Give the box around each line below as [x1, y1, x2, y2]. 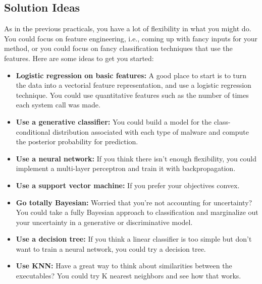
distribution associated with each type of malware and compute [53, 126, 249, 137]
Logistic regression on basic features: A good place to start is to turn [16, 70, 247, 80]
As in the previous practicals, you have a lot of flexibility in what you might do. [4, 23, 251, 34]
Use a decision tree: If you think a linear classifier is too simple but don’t [16, 234, 252, 244]
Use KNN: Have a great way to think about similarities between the [16, 260, 232, 271]
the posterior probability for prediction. [16, 136, 138, 147]
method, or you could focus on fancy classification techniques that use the [4, 43, 233, 53]
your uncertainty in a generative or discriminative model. [16, 216, 193, 227]
